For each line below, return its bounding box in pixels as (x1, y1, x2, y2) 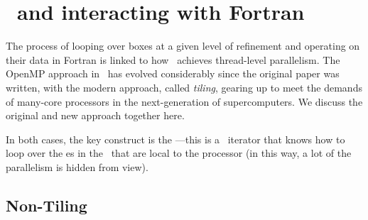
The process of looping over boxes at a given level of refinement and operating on (6, 38, 360, 53)
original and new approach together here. (6, 108, 185, 123)
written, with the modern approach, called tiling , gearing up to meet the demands (6, 79, 362, 94)
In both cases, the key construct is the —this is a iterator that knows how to (6, 131, 345, 146)
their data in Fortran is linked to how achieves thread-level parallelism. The (6, 52, 340, 67)
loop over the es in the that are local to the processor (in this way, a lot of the (6, 145, 352, 160)
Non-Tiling (6, 194, 87, 216)
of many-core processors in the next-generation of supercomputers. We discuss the (6, 94, 363, 109)
